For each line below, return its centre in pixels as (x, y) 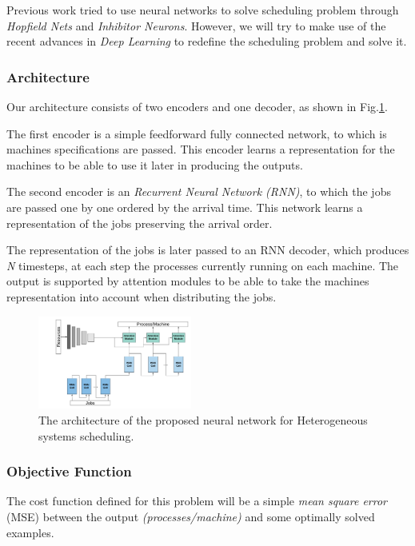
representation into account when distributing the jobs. (142, 296)
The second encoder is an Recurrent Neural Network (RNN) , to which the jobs (199, 191)
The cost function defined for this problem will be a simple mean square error (197, 501)
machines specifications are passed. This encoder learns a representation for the (201, 149)
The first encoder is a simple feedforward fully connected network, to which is (197, 133)
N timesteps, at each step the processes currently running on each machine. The (203, 265)
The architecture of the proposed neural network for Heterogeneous (203, 420)
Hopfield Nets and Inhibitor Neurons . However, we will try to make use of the (196, 25)
